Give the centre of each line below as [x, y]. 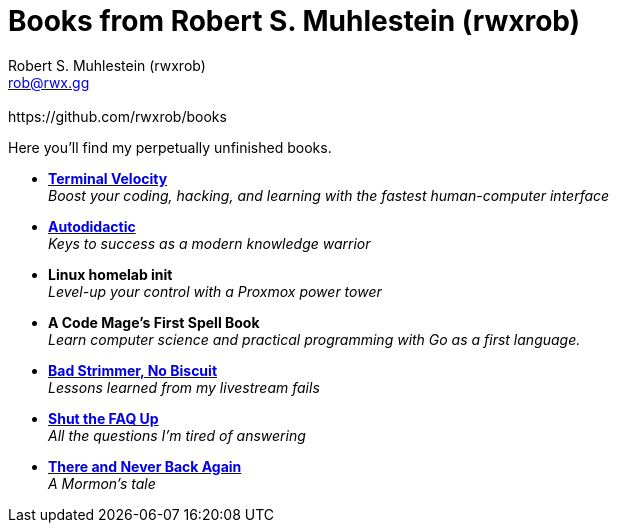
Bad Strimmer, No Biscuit [133, 370]
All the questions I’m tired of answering [177, 435]
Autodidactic [92, 226]
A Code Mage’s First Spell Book [154, 322]
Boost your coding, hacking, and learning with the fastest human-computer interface [329, 195]
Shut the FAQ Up [103, 418]
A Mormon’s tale [102, 483]
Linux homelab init [110, 274]
